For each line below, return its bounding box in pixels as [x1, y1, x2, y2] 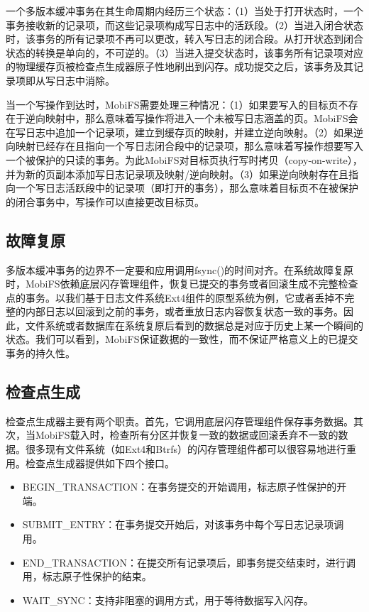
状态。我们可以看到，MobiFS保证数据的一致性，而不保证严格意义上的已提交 [6, 332, 358, 346]
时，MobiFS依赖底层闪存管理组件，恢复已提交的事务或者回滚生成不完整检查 [6, 276, 358, 291]
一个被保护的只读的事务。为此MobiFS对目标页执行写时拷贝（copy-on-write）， [6, 152, 363, 167]
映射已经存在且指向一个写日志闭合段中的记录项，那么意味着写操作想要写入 [15, 138, 363, 153]
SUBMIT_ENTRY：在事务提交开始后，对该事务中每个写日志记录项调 [22, 517, 344, 532]
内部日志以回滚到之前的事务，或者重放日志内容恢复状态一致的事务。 [25, 304, 343, 319]
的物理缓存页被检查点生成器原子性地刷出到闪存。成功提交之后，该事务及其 [6, 59, 353, 74]
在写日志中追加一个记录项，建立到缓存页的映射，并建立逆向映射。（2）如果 [6, 124, 353, 139]
